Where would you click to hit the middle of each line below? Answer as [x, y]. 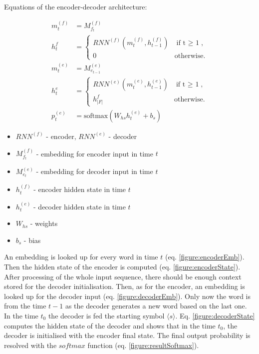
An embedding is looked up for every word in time [81, 257]
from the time [25, 306]
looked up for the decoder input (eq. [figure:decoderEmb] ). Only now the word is [128, 296]
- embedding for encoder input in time [95, 153]
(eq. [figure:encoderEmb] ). [205, 257]
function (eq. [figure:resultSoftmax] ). [143, 345]
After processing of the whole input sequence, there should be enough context [123, 276]
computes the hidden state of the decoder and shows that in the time [110, 325]
